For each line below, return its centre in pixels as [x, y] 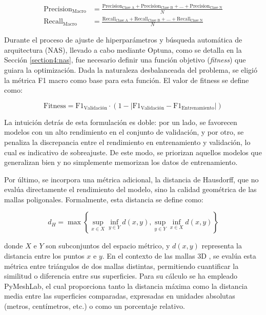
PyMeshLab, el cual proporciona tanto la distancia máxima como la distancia [126, 286]
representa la [222, 246]
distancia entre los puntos [44, 256]
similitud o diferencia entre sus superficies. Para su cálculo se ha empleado [121, 276]
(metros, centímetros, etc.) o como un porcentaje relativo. [95, 306]
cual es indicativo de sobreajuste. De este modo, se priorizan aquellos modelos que [133, 152]
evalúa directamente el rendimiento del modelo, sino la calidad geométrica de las [130, 189]
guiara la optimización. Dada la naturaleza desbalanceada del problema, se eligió [131, 69]
